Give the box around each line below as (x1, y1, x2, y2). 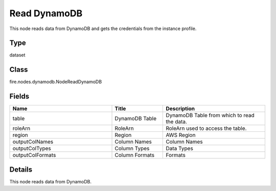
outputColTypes (12, 145, 51, 152)
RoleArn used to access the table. (166, 125, 247, 132)
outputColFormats (12, 152, 56, 159)
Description (166, 105, 195, 112)
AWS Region (166, 131, 196, 139)
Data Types (166, 145, 194, 152)
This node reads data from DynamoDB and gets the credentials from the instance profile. (9, 25, 197, 32)
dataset (9, 52, 26, 58)
